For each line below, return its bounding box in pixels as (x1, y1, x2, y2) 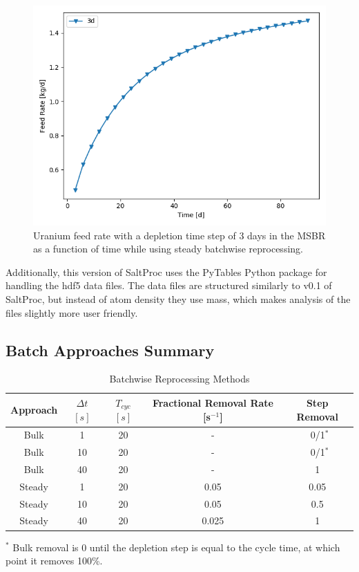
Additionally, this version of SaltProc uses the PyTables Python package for (6, 264, 327, 279)
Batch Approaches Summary (6, 339, 215, 360)
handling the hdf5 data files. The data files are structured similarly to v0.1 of (6, 278, 332, 293)
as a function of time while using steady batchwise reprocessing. (33, 241, 303, 256)
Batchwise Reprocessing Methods (109, 371, 250, 386)
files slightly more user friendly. (6, 305, 138, 320)
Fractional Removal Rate (152, 396, 273, 410)
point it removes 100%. (6, 553, 103, 568)
